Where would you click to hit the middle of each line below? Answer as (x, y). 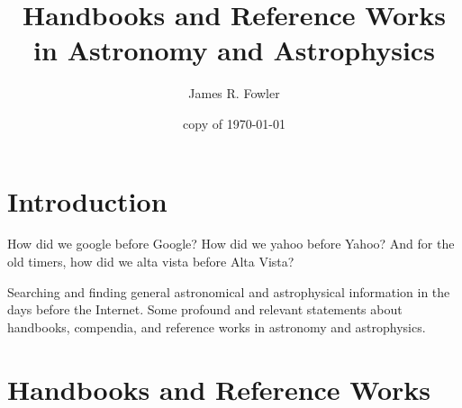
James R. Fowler (234, 93)
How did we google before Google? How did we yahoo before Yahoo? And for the (231, 244)
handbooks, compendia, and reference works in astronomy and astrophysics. (217, 326)
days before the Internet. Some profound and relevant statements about (205, 309)
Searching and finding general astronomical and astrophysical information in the (229, 291)
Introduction (87, 200)
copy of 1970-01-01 (234, 123)
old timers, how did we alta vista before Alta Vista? (151, 262)
